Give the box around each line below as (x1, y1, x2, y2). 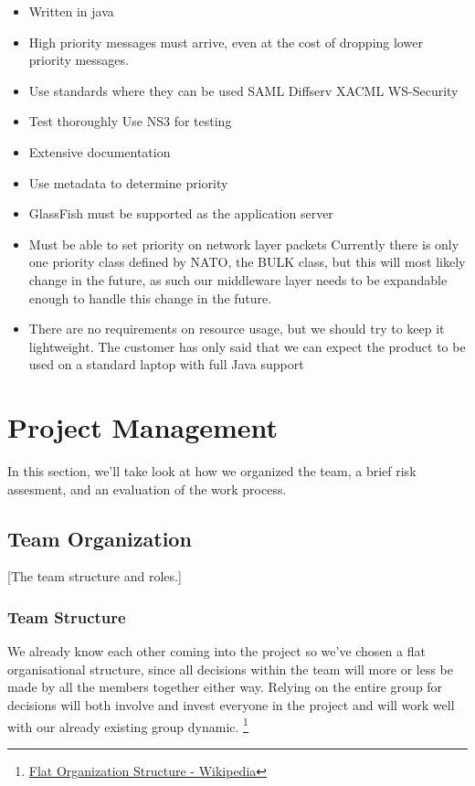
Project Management (7, 409, 279, 446)
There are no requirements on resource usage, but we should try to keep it (28, 319, 445, 338)
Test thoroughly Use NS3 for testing (28, 112, 232, 131)
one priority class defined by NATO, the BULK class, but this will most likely (28, 252, 466, 271)
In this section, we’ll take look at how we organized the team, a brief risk (7, 462, 417, 481)
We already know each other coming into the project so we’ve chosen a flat (7, 642, 426, 661)
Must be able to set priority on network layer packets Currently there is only (28, 234, 459, 253)
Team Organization (7, 524, 192, 552)
